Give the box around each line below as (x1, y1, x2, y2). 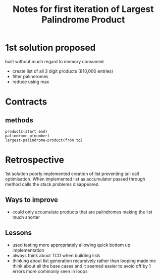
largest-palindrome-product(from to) (5, 138, 83, 143)
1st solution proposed (5, 42, 96, 53)
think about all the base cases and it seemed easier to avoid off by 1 (12, 263, 151, 269)
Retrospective (5, 154, 64, 166)
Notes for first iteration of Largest (12, 3, 154, 15)
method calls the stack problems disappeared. (5, 181, 100, 187)
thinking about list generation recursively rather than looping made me (12, 258, 156, 264)
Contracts (5, 96, 48, 107)
